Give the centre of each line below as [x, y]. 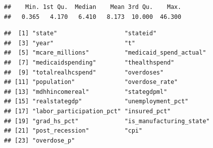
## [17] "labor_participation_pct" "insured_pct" [87, 111]
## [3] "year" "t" [70, 43]
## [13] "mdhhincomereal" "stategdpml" [86, 92]
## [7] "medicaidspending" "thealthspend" [89, 62]
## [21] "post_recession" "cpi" [73, 131]
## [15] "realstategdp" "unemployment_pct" [96, 102]
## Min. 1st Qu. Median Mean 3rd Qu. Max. [93, 7]
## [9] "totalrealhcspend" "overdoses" [84, 72]
